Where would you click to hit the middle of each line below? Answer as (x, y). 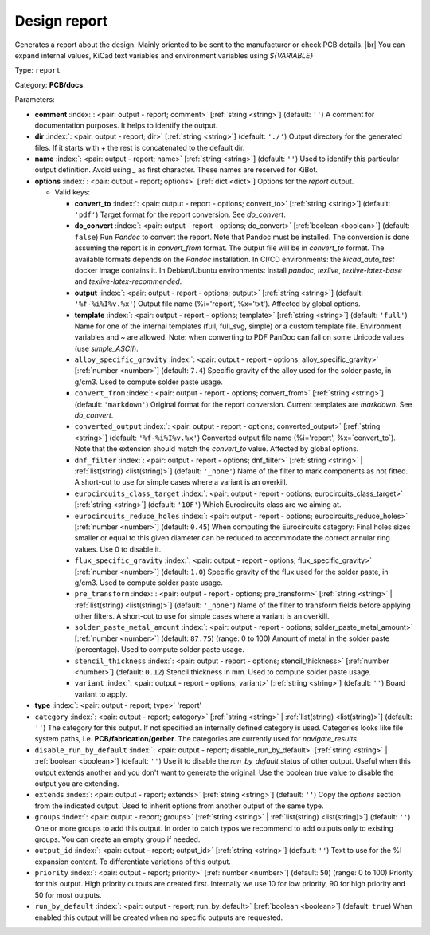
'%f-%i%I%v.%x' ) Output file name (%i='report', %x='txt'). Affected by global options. (217, 304)
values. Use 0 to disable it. (118, 549)
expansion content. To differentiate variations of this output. (133, 862)
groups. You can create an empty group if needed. (117, 839)
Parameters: (35, 100)
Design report (61, 21)
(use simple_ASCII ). (106, 348)
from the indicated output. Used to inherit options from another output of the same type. (179, 806)
